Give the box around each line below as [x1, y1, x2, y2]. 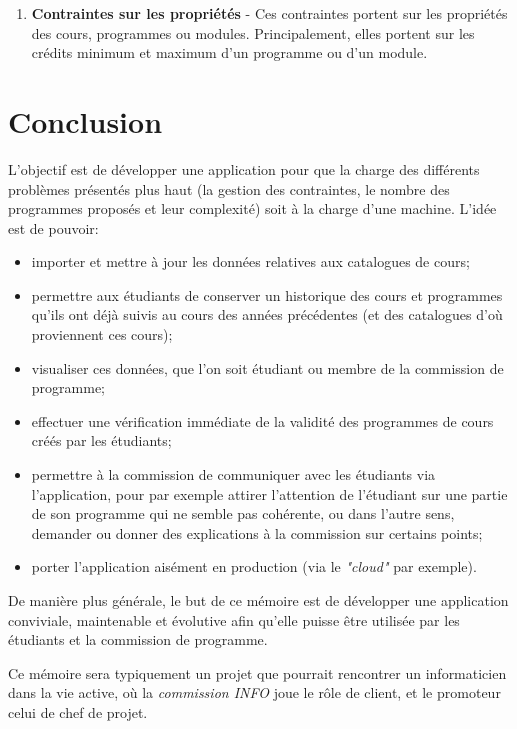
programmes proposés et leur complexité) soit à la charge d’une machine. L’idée [8, 198, 497, 219]
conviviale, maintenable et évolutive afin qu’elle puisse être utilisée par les [8, 609, 460, 630]
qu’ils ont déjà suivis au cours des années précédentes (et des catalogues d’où [31, 304, 503, 325]
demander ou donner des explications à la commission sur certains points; [31, 522, 483, 543]
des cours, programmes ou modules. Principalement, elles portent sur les [31, 22, 475, 43]
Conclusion [8, 100, 163, 141]
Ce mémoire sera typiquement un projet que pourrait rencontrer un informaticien [8, 662, 507, 683]
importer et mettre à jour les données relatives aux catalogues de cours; [31, 251, 470, 272]
